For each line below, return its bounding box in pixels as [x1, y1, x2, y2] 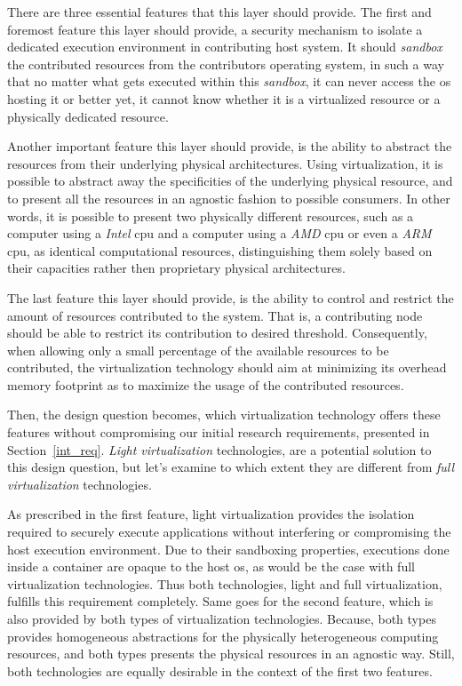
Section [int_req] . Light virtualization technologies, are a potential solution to [7, 440, 432, 459]
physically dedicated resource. [7, 107, 169, 125]
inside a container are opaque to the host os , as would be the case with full [7, 557, 415, 576]
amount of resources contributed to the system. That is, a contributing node [7, 306, 423, 324]
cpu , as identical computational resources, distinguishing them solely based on [7, 241, 433, 259]
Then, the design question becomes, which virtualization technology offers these [7, 405, 441, 424]
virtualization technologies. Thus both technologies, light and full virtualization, [7, 574, 442, 593]
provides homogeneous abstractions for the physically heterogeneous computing [7, 626, 439, 645]
